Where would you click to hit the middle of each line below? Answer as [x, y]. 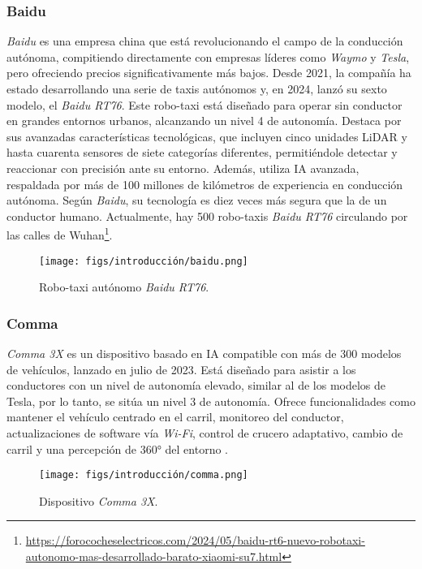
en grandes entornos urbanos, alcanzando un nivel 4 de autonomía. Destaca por [204, 121]
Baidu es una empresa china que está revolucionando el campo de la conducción [205, 41]
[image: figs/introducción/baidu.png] [144, 261]
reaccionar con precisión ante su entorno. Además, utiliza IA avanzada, [183, 168]
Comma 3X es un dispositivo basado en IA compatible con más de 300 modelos [204, 353]
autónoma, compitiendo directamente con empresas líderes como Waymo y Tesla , [208, 56]
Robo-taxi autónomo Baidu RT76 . [124, 287]
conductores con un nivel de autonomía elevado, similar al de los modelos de [196, 385]
